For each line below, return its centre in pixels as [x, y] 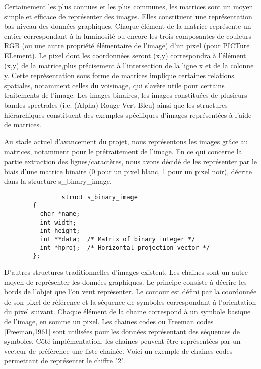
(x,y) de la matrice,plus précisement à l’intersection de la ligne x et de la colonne [129, 65]
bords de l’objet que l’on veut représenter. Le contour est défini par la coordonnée [130, 292]
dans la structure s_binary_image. [58, 181]
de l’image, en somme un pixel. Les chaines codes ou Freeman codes [109, 321]
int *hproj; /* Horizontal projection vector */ [125, 247]
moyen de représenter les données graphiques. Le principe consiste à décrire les [125, 282]
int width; [58, 222]
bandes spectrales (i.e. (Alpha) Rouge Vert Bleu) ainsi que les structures [116, 104]
